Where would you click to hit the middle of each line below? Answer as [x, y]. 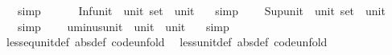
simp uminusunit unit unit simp [123, 26]
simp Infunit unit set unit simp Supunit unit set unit [201, 10]
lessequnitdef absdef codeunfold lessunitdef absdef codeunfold [167, 42]
